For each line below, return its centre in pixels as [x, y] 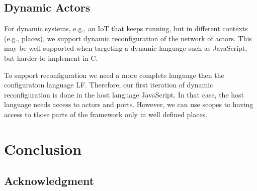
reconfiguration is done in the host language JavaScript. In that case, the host [124, 94]
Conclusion [43, 149]
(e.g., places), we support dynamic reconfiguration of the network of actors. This [128, 38]
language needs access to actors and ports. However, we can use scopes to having [129, 104]
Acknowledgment [49, 181]
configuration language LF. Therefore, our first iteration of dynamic [109, 85]
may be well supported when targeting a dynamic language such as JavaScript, [126, 48]
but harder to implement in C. [51, 58]
